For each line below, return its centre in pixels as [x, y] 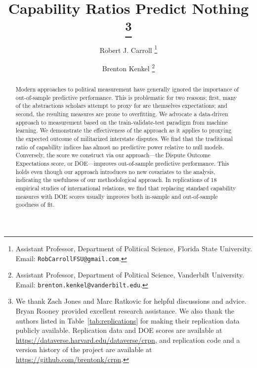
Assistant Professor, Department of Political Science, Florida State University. [134, 248]
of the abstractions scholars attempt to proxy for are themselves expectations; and [121, 106]
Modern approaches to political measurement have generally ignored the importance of [127, 89]
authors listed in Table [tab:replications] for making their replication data [128, 320]
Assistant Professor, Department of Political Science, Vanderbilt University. [130, 275]
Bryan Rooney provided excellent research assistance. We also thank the [125, 311]
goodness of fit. [35, 205]
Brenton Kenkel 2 [128, 68]
